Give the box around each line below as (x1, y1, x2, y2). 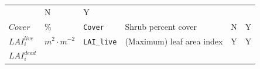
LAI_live (83, 37, 117, 46)
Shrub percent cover (125, 20, 197, 32)
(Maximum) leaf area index (125, 34, 223, 47)
